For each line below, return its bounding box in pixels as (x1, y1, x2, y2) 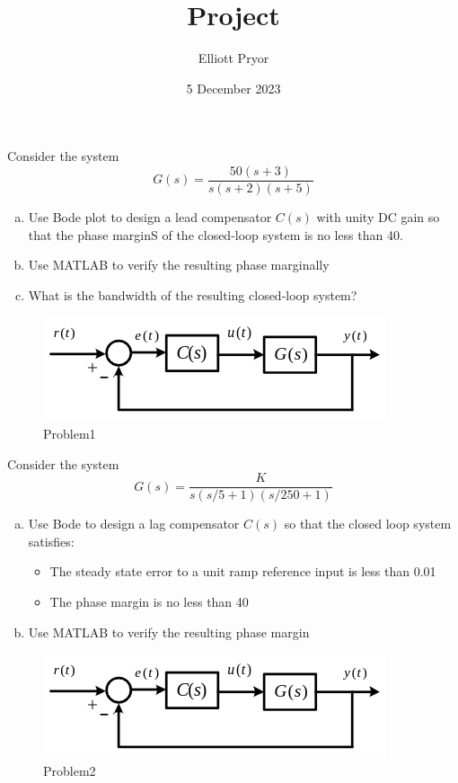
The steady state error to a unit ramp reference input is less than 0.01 (49, 562, 436, 581)
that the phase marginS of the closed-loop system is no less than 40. (28, 225, 403, 244)
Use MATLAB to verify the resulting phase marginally (28, 255, 330, 274)
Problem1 (43, 423, 96, 442)
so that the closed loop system (284, 514, 452, 533)
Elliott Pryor (198, 49, 269, 67)
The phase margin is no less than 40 (49, 592, 249, 610)
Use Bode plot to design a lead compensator (28, 207, 272, 226)
